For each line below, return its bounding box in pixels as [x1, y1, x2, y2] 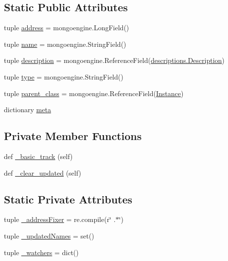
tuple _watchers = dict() [4, 247, 79, 257]
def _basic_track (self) [4, 151, 73, 161]
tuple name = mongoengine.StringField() [4, 39, 126, 49]
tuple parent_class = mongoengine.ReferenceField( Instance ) [4, 88, 184, 98]
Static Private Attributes [4, 191, 133, 206]
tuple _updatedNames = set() [4, 230, 94, 241]
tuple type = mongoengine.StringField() [4, 71, 123, 81]
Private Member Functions [4, 128, 142, 143]
